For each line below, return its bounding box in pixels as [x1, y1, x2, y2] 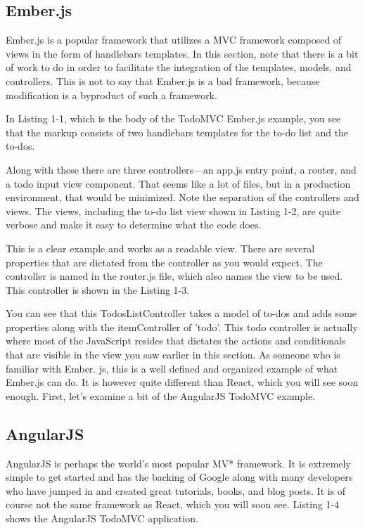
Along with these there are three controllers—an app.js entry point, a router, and [6, 162, 357, 176]
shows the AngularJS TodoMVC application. [6, 511, 198, 526]
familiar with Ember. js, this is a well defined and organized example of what [6, 361, 338, 375]
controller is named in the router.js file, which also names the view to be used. [6, 269, 343, 283]
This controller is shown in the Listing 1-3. [6, 282, 190, 297]
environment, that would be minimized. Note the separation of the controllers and [6, 190, 359, 205]
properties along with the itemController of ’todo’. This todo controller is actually [6, 319, 358, 334]
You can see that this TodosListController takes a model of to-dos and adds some [6, 306, 357, 321]
